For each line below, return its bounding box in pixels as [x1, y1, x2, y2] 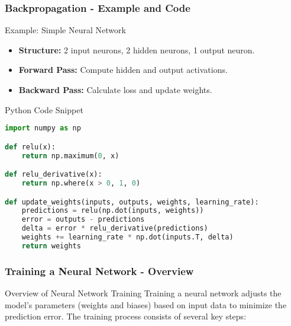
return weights [21, 241, 81, 250]
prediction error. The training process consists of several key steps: [5, 310, 247, 322]
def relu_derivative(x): [5, 170, 102, 179]
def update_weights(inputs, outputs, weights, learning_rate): [5, 197, 259, 206]
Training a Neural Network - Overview [5, 263, 194, 278]
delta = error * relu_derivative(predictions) [21, 224, 208, 233]
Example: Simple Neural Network [5, 24, 126, 36]
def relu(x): [5, 142, 56, 151]
